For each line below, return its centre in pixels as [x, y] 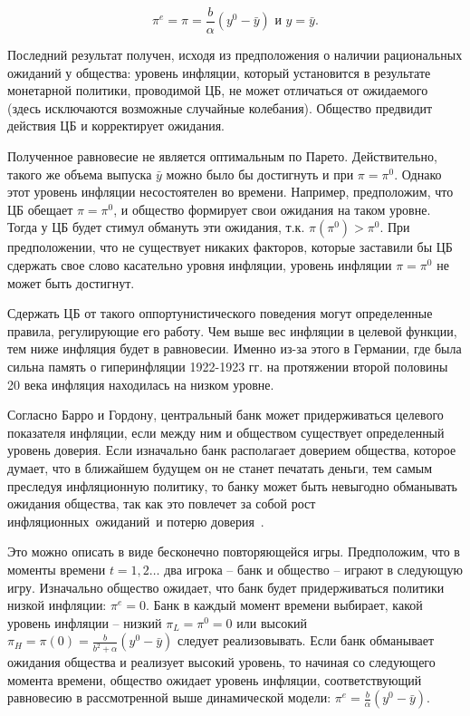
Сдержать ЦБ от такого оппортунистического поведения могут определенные [220, 313]
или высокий [272, 622]
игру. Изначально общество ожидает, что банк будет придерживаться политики [226, 587]
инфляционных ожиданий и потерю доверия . [136, 521]
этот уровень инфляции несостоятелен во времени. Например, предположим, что [230, 192]
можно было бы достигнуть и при [260, 174]
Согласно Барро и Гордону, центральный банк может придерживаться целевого [225, 415]
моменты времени [57, 569]
